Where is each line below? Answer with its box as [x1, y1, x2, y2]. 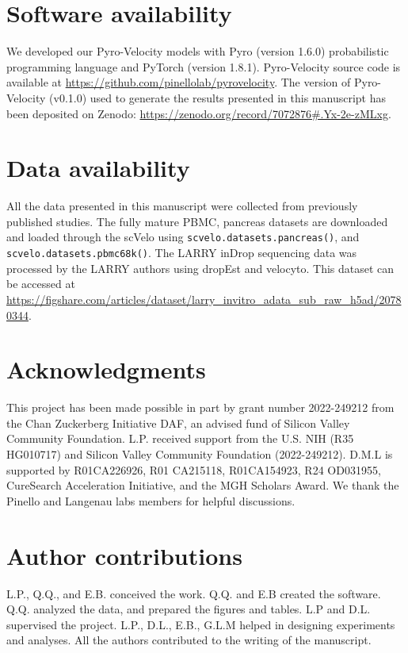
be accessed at [6, 275, 75, 292]
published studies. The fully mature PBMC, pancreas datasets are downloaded [6, 213, 388, 229]
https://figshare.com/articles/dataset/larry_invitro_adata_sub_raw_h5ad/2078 [6, 290, 402, 307]
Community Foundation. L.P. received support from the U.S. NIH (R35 [6, 430, 354, 447]
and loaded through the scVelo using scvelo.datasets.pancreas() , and [6, 229, 360, 245]
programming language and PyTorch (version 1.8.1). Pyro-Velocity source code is [6, 58, 401, 75]
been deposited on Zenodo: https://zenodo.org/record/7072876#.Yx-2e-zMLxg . [6, 105, 391, 121]
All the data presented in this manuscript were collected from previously [6, 198, 358, 214]
